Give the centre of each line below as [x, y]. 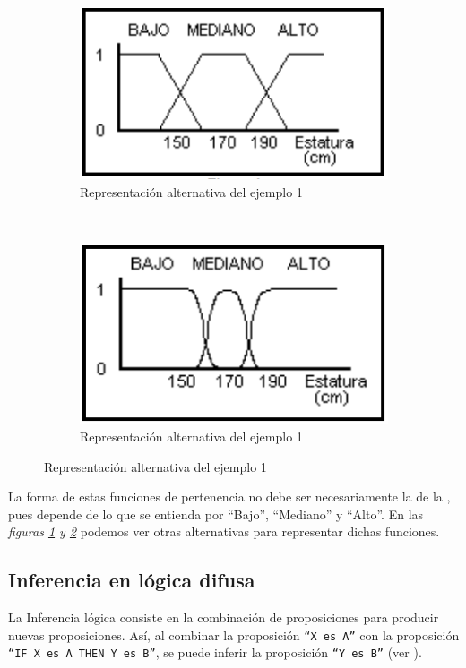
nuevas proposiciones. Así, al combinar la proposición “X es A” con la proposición [234, 634]
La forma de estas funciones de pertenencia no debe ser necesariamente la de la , [229, 497]
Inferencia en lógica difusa [132, 580]
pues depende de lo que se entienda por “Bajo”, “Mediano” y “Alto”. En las [216, 514]
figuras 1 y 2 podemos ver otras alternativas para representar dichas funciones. [224, 531]
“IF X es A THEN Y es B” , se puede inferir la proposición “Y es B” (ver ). [215, 652]
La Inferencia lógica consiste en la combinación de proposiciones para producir [224, 617]
